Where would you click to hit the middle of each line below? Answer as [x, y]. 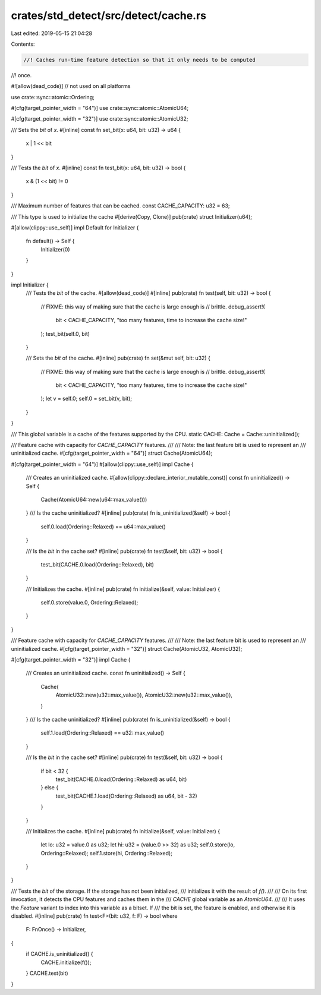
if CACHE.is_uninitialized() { [59, 954]
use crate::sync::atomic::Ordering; [53, 97]
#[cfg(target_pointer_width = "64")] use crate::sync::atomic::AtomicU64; [100, 108]
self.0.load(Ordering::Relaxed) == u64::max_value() [103, 527]
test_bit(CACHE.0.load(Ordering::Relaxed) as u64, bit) [121, 779]
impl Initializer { [30, 285]
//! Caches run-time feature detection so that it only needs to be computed [139, 60]
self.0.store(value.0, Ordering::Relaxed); [89, 603]
